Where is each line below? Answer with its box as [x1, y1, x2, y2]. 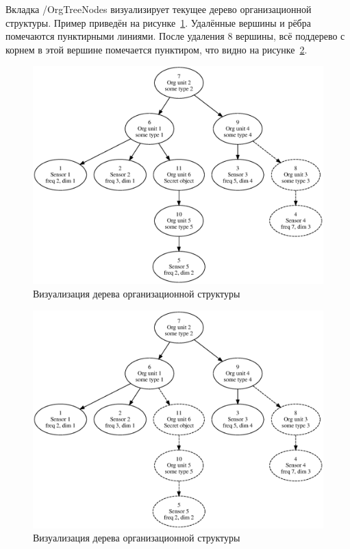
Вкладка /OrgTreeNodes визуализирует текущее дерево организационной [5, 2, 312, 16]
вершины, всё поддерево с [236, 29, 345, 43]
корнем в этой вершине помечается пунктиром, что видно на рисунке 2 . [5, 42, 308, 56]
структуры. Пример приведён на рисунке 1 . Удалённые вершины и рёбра [5, 15, 311, 29]
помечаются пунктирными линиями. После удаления [5, 29, 225, 43]
